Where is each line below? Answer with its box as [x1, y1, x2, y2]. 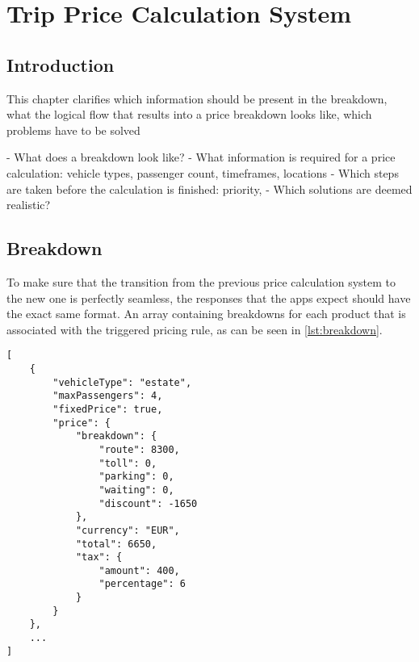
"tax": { [75, 551, 123, 564]
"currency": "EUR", [75, 524, 180, 536]
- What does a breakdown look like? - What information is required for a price [6, 149, 396, 165]
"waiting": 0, [98, 484, 174, 496]
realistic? [6, 196, 51, 213]
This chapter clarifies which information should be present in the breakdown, [6, 90, 388, 107]
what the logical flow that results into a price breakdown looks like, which [6, 106, 372, 123]
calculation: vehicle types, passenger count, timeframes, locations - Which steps [6, 164, 399, 181]
